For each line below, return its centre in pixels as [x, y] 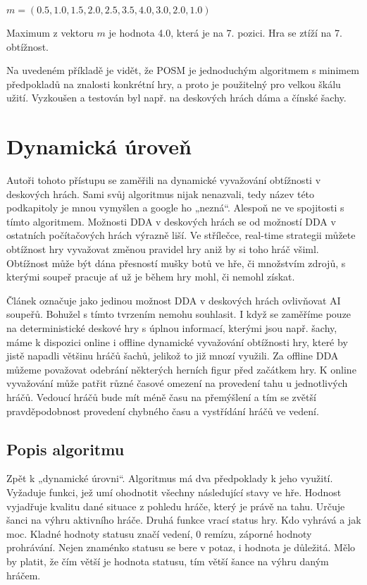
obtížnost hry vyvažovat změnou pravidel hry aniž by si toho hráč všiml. [163, 249]
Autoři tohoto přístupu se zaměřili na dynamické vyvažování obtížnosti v [164, 180]
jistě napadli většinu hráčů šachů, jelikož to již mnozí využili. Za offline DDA [173, 356]
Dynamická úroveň [99, 146]
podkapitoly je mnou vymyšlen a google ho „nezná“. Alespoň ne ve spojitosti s [175, 208]
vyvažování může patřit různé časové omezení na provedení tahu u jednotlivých [177, 383]
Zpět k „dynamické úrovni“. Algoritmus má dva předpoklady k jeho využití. [170, 478]
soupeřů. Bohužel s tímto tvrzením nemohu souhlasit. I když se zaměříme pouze [179, 314]
